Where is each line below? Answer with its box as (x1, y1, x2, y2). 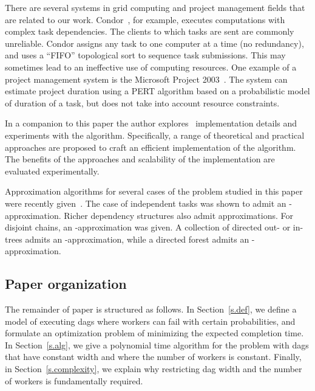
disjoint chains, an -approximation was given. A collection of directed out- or (5, 221, 291, 234)
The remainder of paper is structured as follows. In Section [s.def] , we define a (5, 303, 297, 316)
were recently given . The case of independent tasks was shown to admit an (5, 196, 286, 209)
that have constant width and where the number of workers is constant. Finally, (5, 350, 302, 363)
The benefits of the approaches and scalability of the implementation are (5, 153, 275, 165)
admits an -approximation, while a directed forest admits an (25, 232, 249, 245)
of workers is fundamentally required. (5, 374, 143, 387)
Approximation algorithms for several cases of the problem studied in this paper (5, 185, 303, 198)
